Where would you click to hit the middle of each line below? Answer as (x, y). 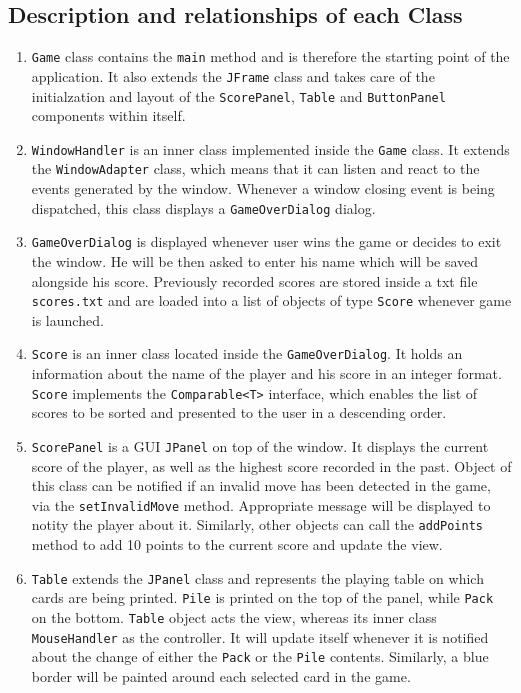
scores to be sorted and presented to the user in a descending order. (239, 412)
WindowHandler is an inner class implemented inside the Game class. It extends (270, 148)
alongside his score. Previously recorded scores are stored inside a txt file (254, 280)
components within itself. (108, 115)
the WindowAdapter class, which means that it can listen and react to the (255, 168)
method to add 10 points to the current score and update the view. (237, 544)
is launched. (67, 319)
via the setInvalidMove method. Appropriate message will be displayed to (261, 504)
